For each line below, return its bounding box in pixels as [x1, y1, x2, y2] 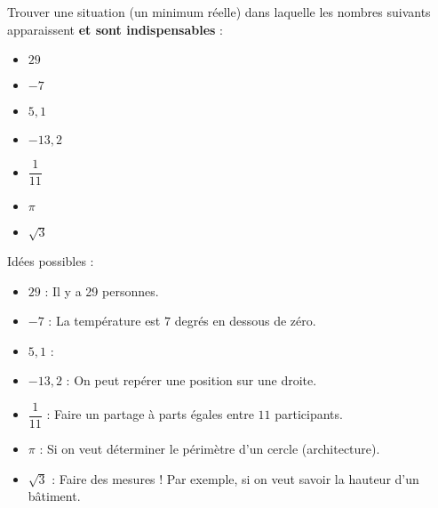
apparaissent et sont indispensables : [7, 20, 224, 38]
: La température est [48, 311, 161, 330]
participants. [275, 405, 343, 423]
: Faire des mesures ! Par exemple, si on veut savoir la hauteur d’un [52, 469, 419, 488]
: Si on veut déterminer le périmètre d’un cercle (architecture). [39, 439, 380, 458]
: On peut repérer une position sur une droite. [66, 371, 317, 390]
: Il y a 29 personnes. [44, 281, 159, 300]
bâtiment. [28, 487, 81, 505]
